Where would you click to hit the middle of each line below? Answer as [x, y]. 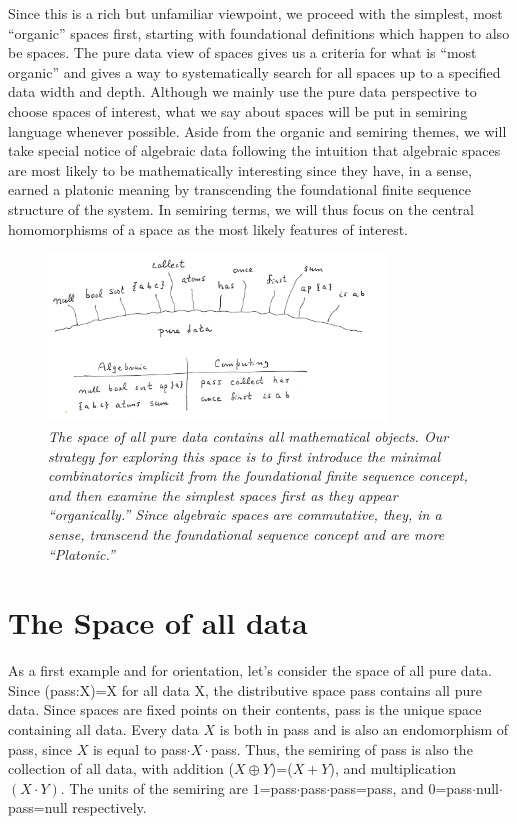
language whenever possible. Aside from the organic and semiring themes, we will [257, 130]
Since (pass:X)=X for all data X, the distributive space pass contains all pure [245, 689]
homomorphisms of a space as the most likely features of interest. [208, 228]
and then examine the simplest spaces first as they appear [223, 494]
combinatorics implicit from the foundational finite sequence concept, [258, 475]
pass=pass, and [377, 787]
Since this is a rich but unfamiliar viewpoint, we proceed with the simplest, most [255, 13]
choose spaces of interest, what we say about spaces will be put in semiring [238, 110]
